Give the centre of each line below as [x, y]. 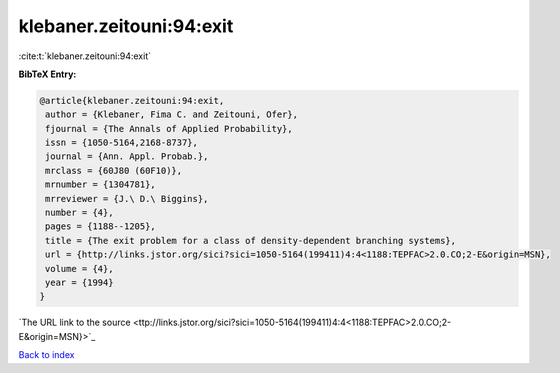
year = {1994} [79, 282]
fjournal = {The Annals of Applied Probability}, [169, 128]
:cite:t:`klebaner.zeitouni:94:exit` [85, 56]
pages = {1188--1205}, [101, 226]
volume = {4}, [79, 268]
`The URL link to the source [74, 322]
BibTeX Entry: [47, 74]
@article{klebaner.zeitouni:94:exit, [132, 100]
